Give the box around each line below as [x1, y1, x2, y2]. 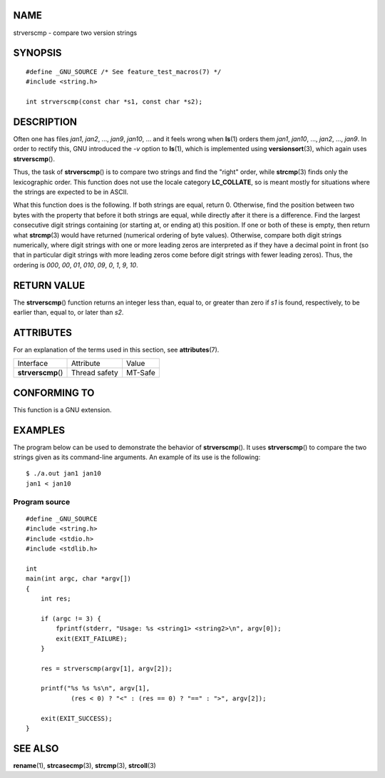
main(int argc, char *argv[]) [26, 575, 132, 583]
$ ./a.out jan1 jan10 [26, 469, 101, 478]
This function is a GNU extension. [13, 405, 112, 414]
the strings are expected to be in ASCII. [13, 188, 128, 196]
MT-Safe [125, 368, 156, 378]
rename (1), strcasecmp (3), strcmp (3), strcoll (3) [13, 761, 156, 769]
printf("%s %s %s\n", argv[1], [40, 685, 150, 692]
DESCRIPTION [13, 116, 78, 128]
